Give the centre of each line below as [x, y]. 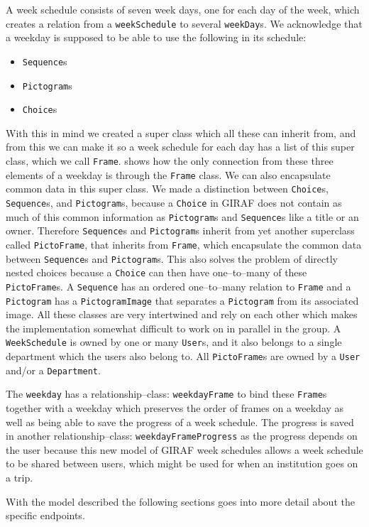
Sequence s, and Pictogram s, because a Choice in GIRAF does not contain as [174, 202]
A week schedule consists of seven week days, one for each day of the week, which [183, 9]
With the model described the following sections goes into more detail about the [180, 501]
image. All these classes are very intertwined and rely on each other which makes [182, 314]
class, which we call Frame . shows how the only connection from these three [170, 161]
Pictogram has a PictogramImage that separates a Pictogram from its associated [182, 300]
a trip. [20, 478]
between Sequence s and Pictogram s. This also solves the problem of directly [172, 258]
